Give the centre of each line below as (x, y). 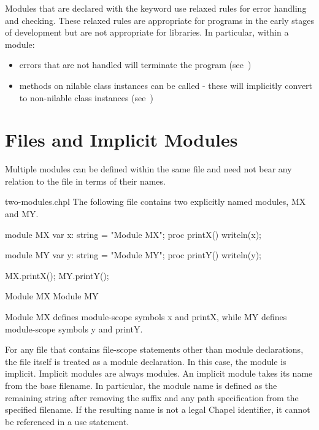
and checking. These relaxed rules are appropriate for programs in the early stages (159, 20)
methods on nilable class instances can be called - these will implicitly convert (166, 85)
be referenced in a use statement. (67, 421)
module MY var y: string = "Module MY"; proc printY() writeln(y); (133, 255)
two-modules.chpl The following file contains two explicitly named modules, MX (156, 202)
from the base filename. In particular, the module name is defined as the (141, 385)
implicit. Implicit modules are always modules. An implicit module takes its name (159, 373)
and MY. (22, 214)
